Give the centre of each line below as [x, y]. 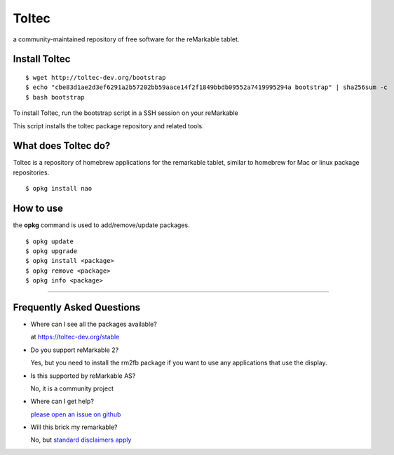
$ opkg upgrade [52, 251]
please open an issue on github [76, 414]
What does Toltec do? [62, 146]
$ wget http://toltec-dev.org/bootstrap [96, 77]
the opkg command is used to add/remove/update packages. [101, 225]
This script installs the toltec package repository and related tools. [109, 125]
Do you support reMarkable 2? [75, 350]
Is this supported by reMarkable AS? [83, 376]
